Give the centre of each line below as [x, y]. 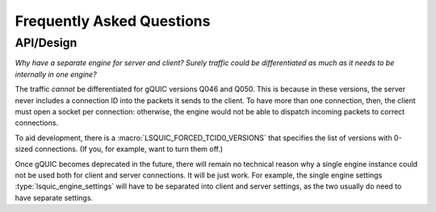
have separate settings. [54, 197]
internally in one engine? [56, 74]
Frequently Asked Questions [113, 21]
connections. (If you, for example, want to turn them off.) [129, 149]
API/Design [46, 43]
